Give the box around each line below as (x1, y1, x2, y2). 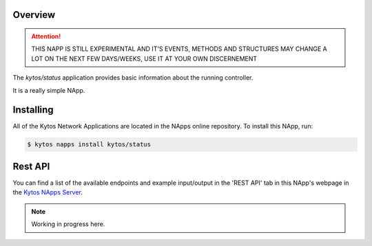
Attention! (31, 32, 61, 41)
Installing (12, 104, 54, 116)
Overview (12, 9, 56, 21)
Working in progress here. (31, 220, 105, 228)
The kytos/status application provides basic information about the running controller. (12, 74, 254, 82)
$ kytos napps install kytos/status (27, 141, 152, 148)
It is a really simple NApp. (12, 86, 85, 94)
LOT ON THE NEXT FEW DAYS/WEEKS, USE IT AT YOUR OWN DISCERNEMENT (31, 54, 258, 63)
